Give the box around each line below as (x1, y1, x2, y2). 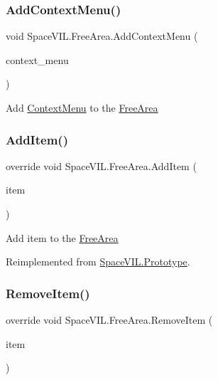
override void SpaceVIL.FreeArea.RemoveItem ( (6, 312, 213, 327)
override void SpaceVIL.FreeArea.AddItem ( (6, 158, 197, 173)
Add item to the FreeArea (6, 230, 119, 245)
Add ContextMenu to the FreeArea (6, 100, 158, 115)
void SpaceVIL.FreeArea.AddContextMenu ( (6, 28, 198, 43)
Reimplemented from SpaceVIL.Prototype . (6, 254, 190, 269)
